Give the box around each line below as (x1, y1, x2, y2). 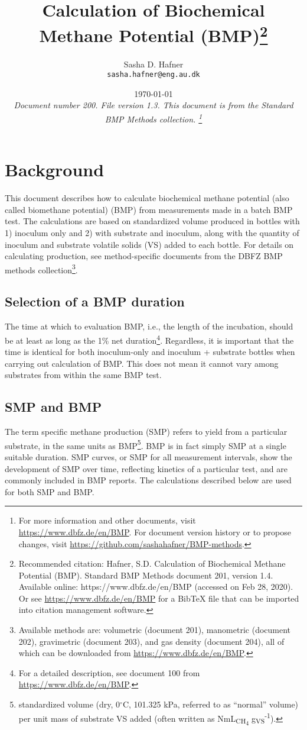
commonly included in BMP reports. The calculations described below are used (5, 474, 292, 486)
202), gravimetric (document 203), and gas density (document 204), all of (18, 635, 285, 647)
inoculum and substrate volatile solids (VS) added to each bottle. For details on (5, 238, 294, 250)
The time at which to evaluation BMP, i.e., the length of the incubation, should (5, 320, 293, 332)
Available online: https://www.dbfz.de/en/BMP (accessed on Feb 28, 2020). (18, 580, 293, 593)
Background (5, 157, 104, 182)
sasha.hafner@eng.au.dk (107, 70, 200, 79)
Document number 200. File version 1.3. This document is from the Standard (14, 99, 293, 111)
